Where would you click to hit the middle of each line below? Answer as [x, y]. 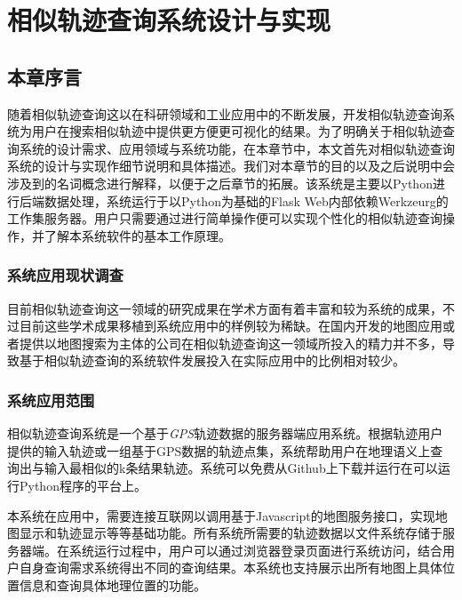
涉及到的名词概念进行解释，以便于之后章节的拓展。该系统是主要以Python [220, 183]
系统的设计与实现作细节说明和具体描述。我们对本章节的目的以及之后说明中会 [231, 166]
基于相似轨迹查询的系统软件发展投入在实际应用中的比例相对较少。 [212, 360]
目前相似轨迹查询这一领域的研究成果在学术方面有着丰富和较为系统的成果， [225, 308]
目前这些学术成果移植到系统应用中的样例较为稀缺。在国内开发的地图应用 [231, 326]
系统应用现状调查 [65, 275]
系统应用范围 [51, 400]
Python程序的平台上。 [83, 485]
